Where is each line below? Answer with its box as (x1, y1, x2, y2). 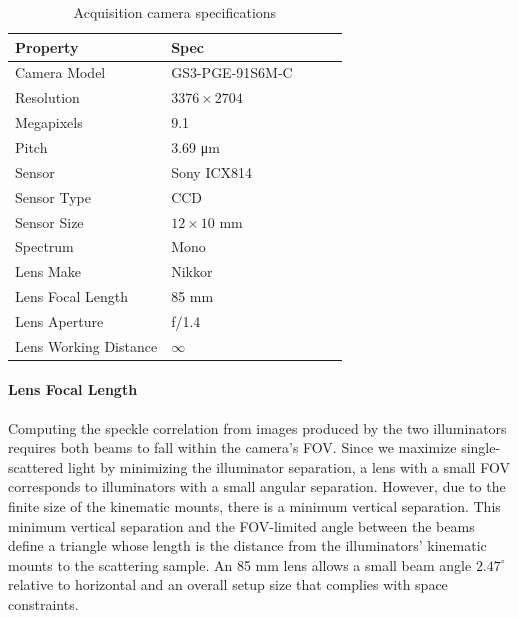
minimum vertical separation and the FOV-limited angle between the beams (8, 515, 475, 536)
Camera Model (15, 62, 106, 83)
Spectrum (15, 236, 74, 257)
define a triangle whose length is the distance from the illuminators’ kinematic (8, 535, 487, 556)
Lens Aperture (15, 310, 104, 331)
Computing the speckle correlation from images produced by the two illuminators (8, 417, 507, 438)
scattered (8, 456, 64, 477)
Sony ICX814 (171, 161, 253, 182)
